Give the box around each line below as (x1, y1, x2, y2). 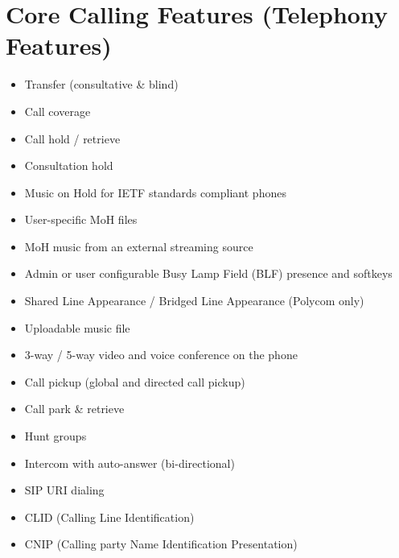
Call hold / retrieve (24, 130, 121, 147)
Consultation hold (24, 157, 113, 174)
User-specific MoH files (24, 211, 138, 228)
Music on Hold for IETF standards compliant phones (24, 184, 286, 200)
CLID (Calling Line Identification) (24, 508, 195, 525)
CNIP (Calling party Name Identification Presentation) (24, 535, 298, 552)
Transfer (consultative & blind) (24, 76, 179, 93)
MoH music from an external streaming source (24, 238, 253, 254)
